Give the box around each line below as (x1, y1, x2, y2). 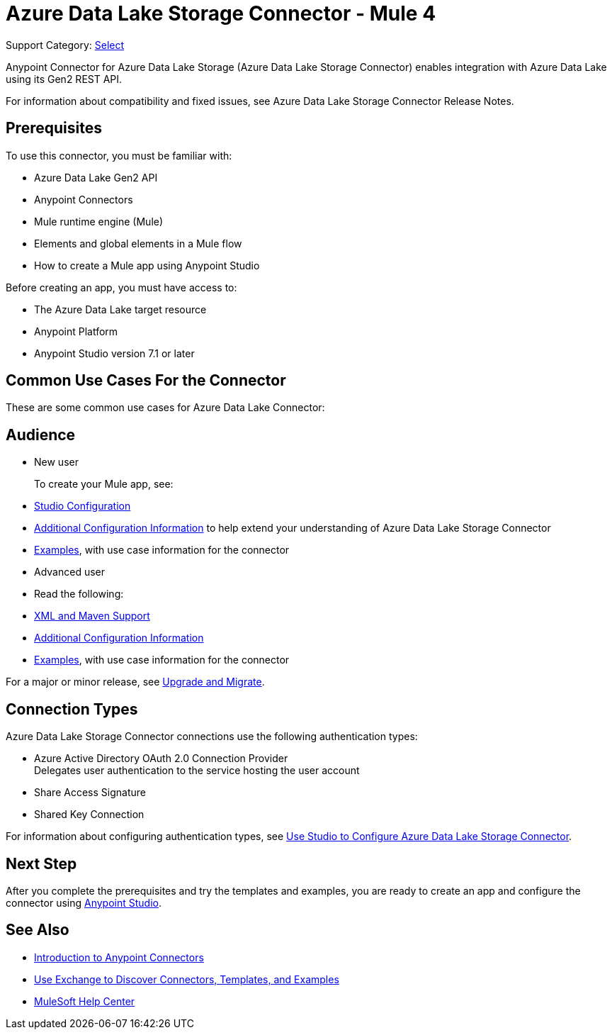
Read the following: (34, 588, 124, 600)
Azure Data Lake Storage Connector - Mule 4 (6, 1, 436, 26)
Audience (6, 425, 76, 444)
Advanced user (34, 566, 106, 578)
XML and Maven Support (34, 610, 150, 622)
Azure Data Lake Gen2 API (34, 171, 158, 184)
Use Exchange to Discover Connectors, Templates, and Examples (34, 973, 339, 985)
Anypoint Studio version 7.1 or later (34, 347, 195, 359)
